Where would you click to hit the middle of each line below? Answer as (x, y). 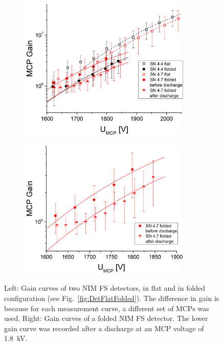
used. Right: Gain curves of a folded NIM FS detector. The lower (106, 318)
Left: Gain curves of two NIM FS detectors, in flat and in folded (105, 288)
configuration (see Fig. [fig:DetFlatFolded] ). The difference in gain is (112, 298)
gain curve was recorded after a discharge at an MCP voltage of (104, 328)
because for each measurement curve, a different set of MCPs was (107, 308)
